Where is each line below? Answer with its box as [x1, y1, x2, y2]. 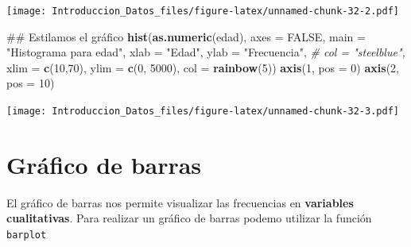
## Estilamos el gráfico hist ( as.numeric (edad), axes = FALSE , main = [6, 28, 366, 44]
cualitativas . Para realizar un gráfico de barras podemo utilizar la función [6, 210, 372, 226]
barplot [6, 230, 47, 241]
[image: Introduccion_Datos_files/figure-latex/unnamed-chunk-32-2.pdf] [6, 6, 399, 17]
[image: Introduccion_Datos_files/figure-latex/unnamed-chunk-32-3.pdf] [6, 106, 399, 118]
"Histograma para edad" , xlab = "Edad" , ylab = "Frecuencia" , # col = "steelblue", [6, 44, 405, 60]
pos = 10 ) [6, 75, 55, 91]
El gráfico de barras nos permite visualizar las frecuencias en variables [6, 194, 354, 210]
